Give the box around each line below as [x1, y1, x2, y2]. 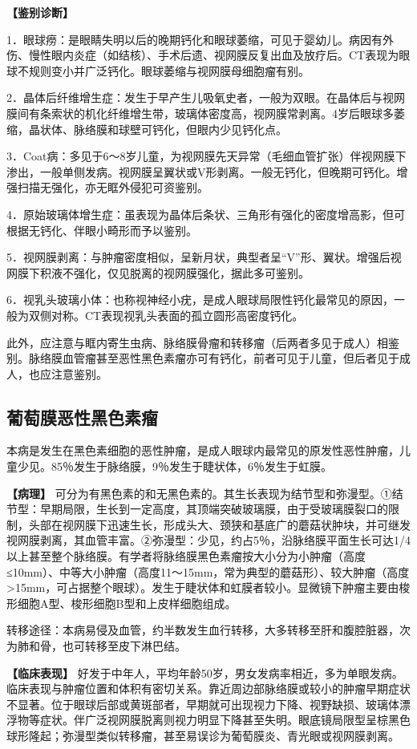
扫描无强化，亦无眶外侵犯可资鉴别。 [17, 179, 208, 196]
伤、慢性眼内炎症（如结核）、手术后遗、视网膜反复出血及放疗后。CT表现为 [6, 47, 399, 63]
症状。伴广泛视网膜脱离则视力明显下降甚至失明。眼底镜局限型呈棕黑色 [39, 711, 411, 728]
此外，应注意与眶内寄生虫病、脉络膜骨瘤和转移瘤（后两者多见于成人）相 [6, 334, 388, 350]
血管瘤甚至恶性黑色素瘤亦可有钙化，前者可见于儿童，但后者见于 [62, 350, 399, 366]
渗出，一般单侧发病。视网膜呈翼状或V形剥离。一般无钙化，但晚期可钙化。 [6, 163, 397, 180]
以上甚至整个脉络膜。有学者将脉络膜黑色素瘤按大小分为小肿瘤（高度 [6, 548, 366, 565]
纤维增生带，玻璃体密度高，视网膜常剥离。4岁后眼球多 [107, 104, 394, 121]
